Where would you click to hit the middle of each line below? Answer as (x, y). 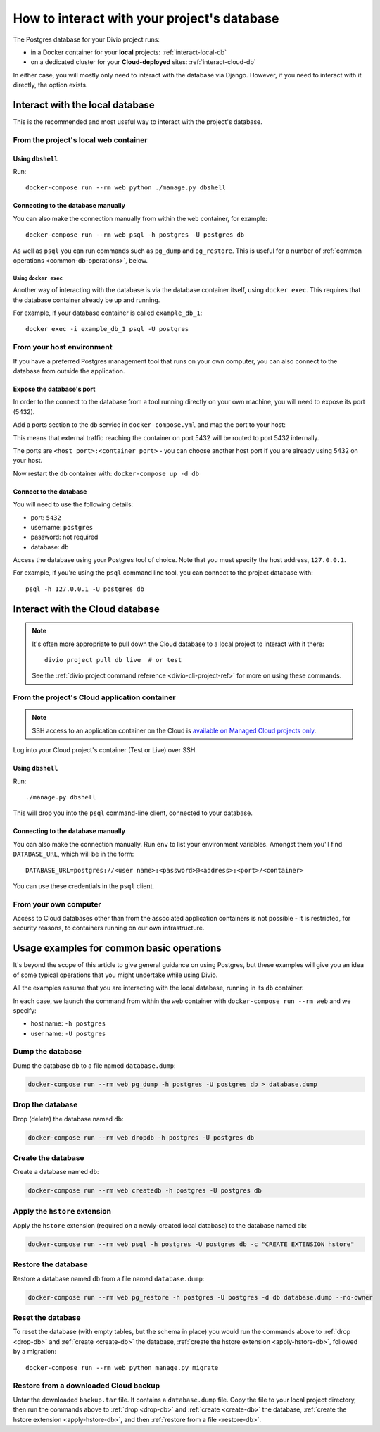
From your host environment (63, 347)
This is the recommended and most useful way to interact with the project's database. (138, 122)
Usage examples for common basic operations (117, 948)
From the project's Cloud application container (94, 697)
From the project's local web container (80, 139)
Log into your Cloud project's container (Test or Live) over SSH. (105, 750)
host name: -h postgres (68, 1023)
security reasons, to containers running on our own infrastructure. (109, 928)
